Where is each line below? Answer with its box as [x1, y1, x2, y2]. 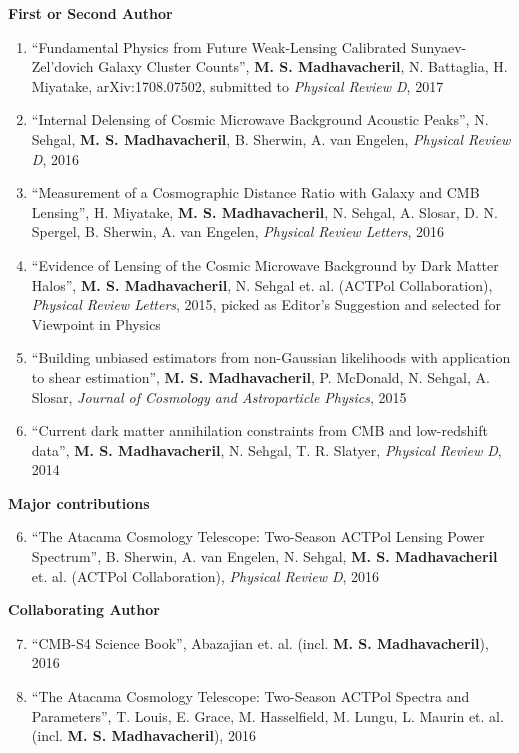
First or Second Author [8, 3, 173, 23]
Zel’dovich [31, 56, 94, 77]
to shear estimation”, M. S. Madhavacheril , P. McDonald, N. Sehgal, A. [31, 366, 490, 387]
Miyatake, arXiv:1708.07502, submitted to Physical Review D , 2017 [31, 75, 444, 96]
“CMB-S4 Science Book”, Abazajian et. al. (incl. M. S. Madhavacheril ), [31, 632, 489, 653]
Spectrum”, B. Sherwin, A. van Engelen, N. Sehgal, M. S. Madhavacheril [31, 546, 498, 567]
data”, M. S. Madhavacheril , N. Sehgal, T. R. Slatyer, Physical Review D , [31, 439, 502, 460]
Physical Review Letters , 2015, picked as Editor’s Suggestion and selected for [31, 294, 501, 315]
